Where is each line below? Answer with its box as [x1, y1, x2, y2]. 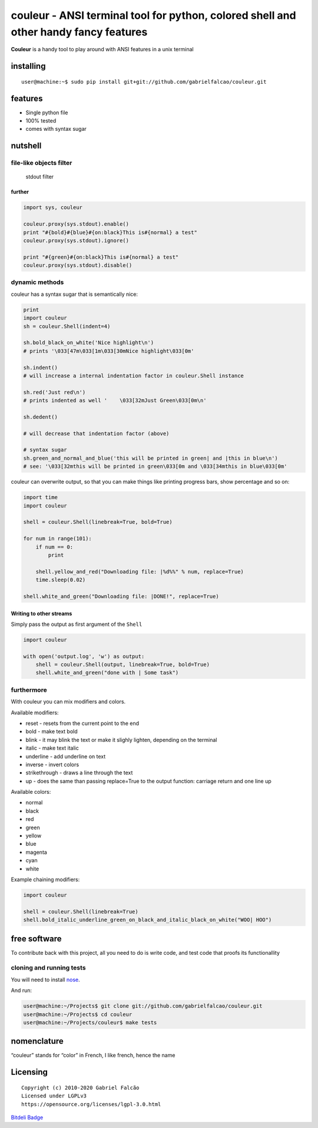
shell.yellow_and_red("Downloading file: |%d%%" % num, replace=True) [35, 568, 244, 575]
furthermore [11, 685, 47, 694]
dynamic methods [11, 278, 64, 286]
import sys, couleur [23, 204, 82, 211]
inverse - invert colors [25, 761, 79, 768]
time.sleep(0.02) [35, 576, 86, 583]
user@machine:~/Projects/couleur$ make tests [23, 1019, 157, 1025]
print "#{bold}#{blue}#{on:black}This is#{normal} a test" [23, 229, 197, 236]
